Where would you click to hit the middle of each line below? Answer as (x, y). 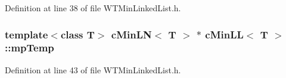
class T (77, 34)
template (27, 34)
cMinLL (224, 34)
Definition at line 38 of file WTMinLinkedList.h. (93, 8)
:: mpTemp (29, 48)
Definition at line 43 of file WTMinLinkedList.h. (93, 69)
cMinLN (131, 34)
